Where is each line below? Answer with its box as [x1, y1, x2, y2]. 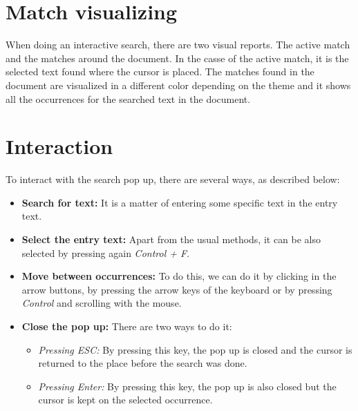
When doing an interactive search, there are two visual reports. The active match [6, 37, 350, 52]
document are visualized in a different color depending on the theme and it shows [6, 77, 351, 92]
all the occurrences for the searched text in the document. [6, 91, 251, 106]
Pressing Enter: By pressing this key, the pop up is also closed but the [38, 379, 337, 393]
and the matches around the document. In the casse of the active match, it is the [6, 50, 349, 65]
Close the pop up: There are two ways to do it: [21, 318, 232, 333]
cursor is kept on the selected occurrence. [38, 392, 213, 407]
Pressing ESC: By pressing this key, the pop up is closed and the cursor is [38, 342, 352, 356]
